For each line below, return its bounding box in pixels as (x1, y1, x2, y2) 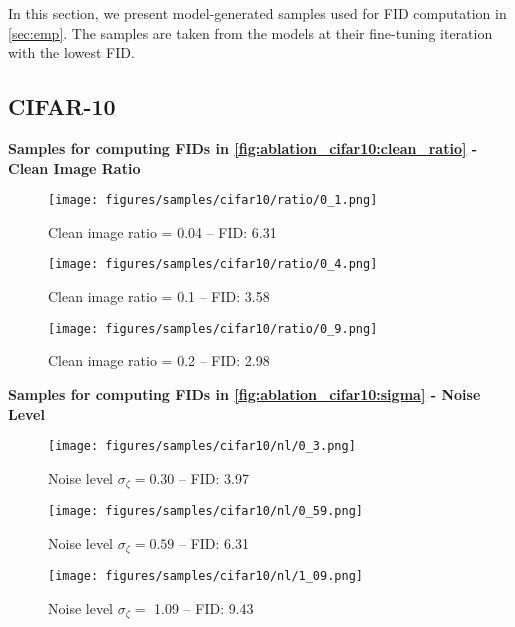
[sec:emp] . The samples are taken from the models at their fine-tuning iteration (8, 22, 493, 43)
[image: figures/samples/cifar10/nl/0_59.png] (48, 504, 363, 519)
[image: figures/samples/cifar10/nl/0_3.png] (48, 439, 356, 454)
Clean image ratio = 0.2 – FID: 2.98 (48, 350, 270, 371)
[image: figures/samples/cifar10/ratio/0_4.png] (48, 257, 378, 272)
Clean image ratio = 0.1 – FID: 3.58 (48, 286, 270, 307)
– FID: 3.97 (178, 467, 249, 488)
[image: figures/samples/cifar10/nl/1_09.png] (48, 569, 363, 584)
